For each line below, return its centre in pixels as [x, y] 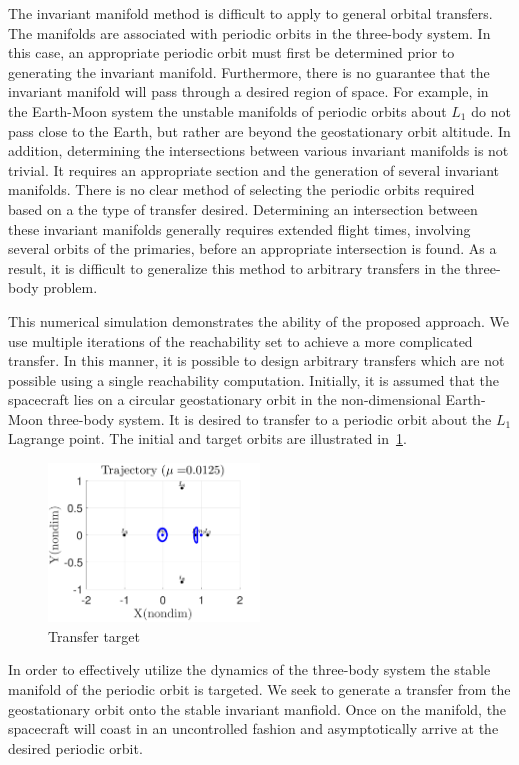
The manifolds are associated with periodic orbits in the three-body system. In [249, 32]
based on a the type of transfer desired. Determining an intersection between [243, 208]
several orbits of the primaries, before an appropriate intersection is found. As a [252, 248]
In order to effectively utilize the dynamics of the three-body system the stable [249, 669]
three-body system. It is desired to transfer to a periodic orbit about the [269, 418]
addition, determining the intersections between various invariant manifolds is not [258, 150]
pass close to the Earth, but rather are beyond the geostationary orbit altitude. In [259, 130]
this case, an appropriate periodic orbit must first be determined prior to [231, 52]
